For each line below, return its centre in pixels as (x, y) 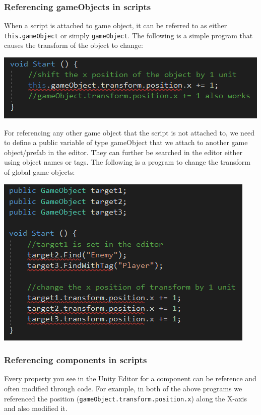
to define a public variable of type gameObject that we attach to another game (126, 142)
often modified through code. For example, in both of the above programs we (123, 389)
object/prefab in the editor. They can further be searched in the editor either (123, 152)
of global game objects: (40, 172)
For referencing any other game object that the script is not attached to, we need (129, 132)
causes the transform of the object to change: (74, 45)
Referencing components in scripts (76, 360)
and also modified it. (36, 408)
